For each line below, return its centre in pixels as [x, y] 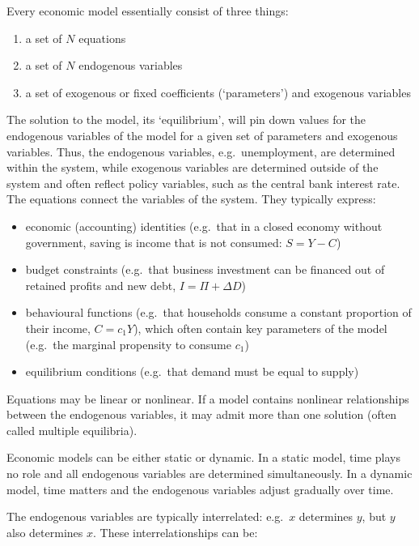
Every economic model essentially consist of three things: [148, 11]
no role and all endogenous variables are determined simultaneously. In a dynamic [209, 473]
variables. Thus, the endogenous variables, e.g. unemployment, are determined [201, 151]
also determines [45, 532]
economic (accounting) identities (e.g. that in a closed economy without [204, 226]
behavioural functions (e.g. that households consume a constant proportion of [218, 312]
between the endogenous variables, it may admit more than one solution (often [202, 414]
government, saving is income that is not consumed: [154, 242]
